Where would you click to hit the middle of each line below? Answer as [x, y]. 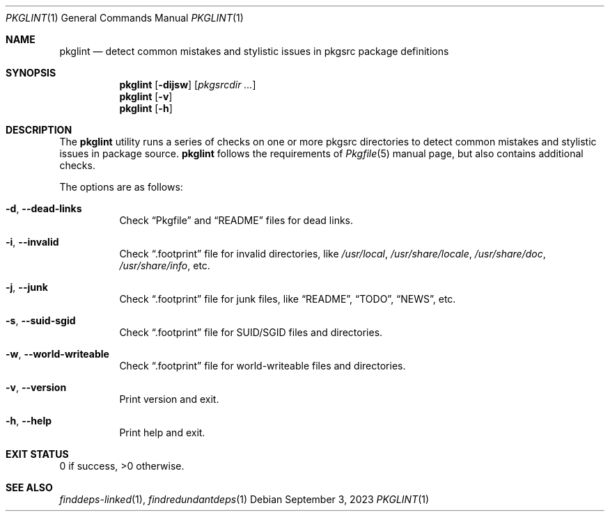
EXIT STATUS [37, 454]
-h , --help [29, 421]
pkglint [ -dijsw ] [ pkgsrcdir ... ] [188, 85]
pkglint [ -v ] [146, 96]
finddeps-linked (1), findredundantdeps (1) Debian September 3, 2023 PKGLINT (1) [244, 499]
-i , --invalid [32, 242]
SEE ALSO [29, 487]
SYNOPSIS [31, 73]
